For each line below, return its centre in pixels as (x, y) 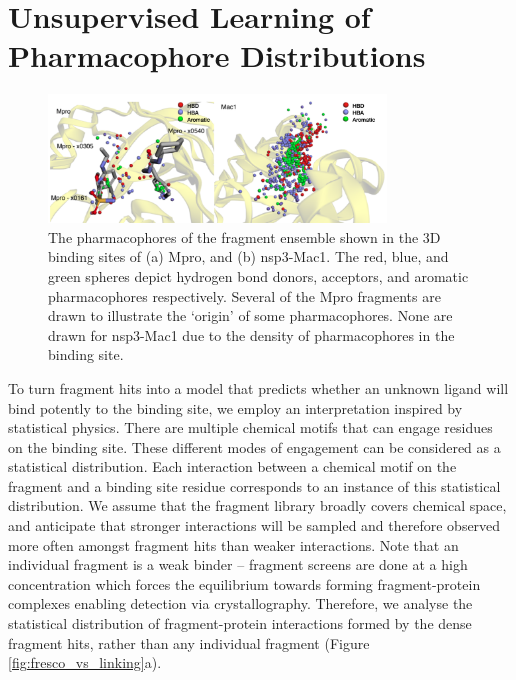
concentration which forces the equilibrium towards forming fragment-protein (244, 583)
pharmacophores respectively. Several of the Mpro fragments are (244, 295)
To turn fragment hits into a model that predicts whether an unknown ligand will (258, 387)
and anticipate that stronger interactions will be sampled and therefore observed (254, 525)
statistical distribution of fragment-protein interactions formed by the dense (240, 623)
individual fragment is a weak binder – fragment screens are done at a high (238, 564)
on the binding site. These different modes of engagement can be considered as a (254, 446)
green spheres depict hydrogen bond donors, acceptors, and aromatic (258, 275)
